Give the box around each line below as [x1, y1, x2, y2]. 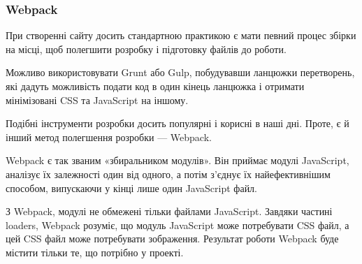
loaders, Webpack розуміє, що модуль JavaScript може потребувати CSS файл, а [6, 217, 349, 232]
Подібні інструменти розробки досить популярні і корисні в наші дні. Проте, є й [6, 116, 349, 131]
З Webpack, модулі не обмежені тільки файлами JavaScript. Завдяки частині [6, 204, 333, 219]
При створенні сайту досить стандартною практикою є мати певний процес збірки [6, 28, 356, 43]
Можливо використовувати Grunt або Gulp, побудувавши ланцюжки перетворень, [6, 65, 355, 80]
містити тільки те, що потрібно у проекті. [6, 244, 184, 259]
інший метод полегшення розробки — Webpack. [6, 129, 212, 144]
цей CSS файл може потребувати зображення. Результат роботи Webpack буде [6, 231, 339, 246]
